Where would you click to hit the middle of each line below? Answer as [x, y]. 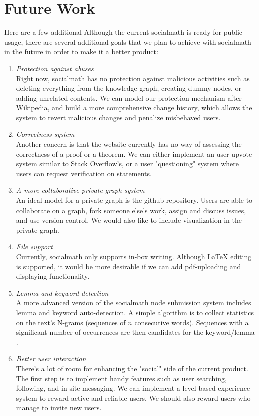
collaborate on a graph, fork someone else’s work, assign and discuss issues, [131, 210]
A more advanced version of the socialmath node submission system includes [134, 302]
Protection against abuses [55, 68]
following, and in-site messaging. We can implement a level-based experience [133, 388]
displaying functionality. [53, 276]
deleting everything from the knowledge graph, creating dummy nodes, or [129, 88]
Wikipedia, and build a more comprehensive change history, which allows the [134, 108]
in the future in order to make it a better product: [81, 51]
